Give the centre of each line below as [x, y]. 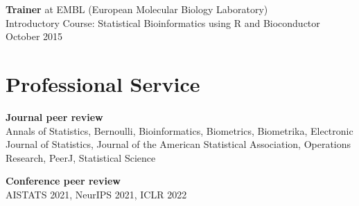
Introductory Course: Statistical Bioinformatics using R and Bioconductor [163, 22]
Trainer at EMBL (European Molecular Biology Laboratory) [137, 9]
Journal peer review [54, 116]
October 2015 [34, 36]
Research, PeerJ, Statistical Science [81, 157]
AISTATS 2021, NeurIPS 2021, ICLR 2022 [96, 194]
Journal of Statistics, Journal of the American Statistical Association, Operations [178, 144]
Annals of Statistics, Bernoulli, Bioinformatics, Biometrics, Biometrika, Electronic [179, 130]
